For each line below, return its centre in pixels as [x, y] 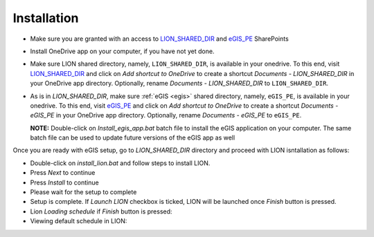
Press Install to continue [65, 182]
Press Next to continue [63, 173]
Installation [46, 18]
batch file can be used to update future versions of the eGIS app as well [133, 138]
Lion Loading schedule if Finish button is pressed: [101, 211]
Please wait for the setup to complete [83, 192]
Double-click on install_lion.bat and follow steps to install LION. [120, 163]
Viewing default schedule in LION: [79, 221]
